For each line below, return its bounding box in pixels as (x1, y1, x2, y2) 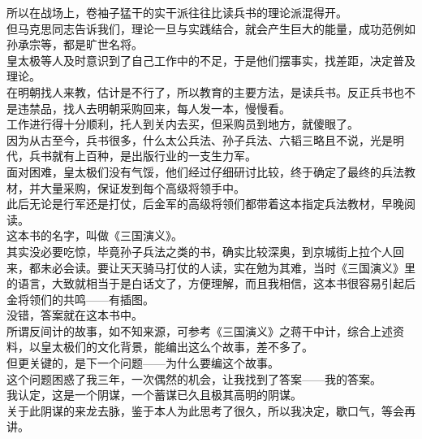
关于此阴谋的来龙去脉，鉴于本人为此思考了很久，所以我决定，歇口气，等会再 (6, 402, 416, 419)
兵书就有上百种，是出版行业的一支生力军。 (28, 147, 256, 164)
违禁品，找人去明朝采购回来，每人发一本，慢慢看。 (17, 99, 291, 116)
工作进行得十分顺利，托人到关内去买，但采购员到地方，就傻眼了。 (6, 115, 359, 133)
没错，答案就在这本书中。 (6, 306, 143, 324)
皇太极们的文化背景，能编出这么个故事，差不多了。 (40, 338, 313, 355)
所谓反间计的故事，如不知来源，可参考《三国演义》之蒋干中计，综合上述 (6, 322, 393, 339)
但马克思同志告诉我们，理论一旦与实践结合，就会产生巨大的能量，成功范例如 (6, 20, 416, 37)
